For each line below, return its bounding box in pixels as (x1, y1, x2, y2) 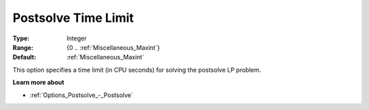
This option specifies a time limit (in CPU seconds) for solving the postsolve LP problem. (12, 66, 262, 74)
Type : (12, 34, 30, 42)
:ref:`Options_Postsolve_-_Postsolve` (29, 91, 133, 99)
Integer (66, 34, 87, 42)
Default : (12, 53, 37, 61)
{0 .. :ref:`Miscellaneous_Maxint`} (66, 43, 161, 51)
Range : (12, 43, 33, 51)
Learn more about (12, 79, 65, 87)
